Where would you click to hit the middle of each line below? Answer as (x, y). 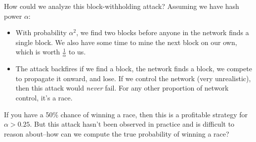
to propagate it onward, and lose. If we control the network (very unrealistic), (133, 78)
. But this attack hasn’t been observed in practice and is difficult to (132, 124)
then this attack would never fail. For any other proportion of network (122, 88)
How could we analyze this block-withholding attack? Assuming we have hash (122, 6)
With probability (41, 32)
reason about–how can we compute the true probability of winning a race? (117, 133)
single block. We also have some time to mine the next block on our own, (126, 42)
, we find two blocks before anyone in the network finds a (163, 32)
